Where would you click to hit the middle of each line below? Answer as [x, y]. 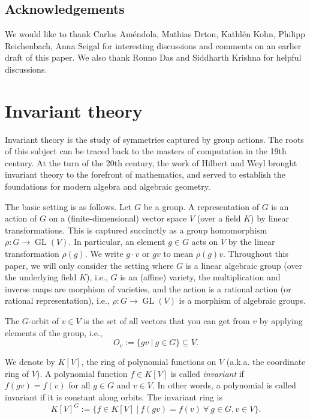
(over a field [219, 218]
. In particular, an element [117, 242]
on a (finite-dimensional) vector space [118, 218]
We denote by [30, 362]
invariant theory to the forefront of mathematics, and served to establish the [145, 174]
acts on [205, 242]
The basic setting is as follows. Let [68, 206]
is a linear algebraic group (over [244, 265]
